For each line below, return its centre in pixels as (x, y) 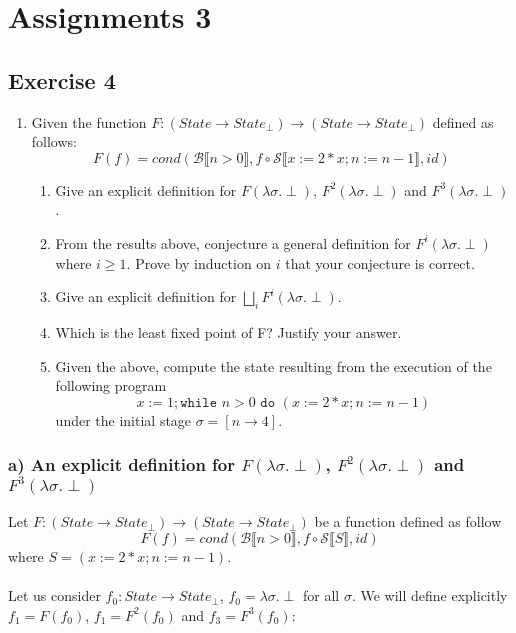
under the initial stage (123, 419)
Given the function (89, 121)
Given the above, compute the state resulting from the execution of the (273, 365)
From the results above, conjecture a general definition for (233, 242)
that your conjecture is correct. (380, 262)
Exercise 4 (62, 79)
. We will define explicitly (429, 595)
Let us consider (54, 595)
